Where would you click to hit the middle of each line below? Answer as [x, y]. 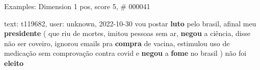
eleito [14, 63]
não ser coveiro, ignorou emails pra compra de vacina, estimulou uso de [117, 43]
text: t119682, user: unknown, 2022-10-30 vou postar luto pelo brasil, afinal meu [130, 23]
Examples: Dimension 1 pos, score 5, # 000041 [77, 6]
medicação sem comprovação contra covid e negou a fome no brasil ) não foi [125, 53]
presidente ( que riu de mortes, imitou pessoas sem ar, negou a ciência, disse [127, 33]
